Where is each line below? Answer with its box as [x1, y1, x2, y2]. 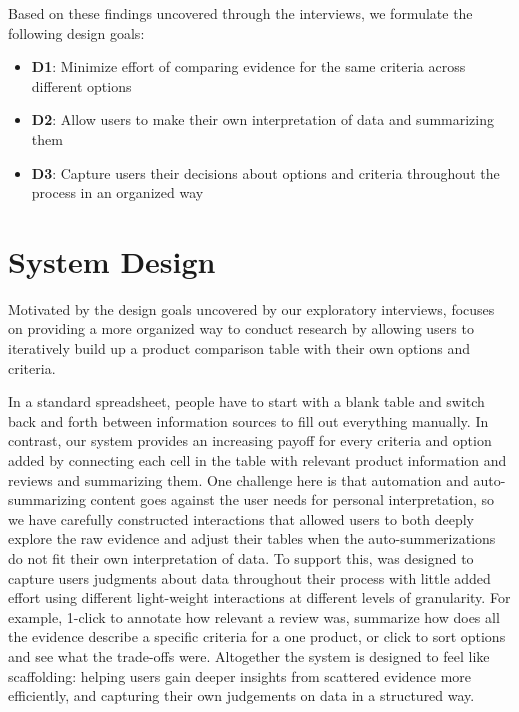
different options [31, 75, 132, 96]
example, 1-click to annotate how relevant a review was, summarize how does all [8, 606, 500, 627]
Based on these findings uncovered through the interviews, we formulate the [8, 3, 473, 23]
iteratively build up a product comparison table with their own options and [8, 338, 470, 359]
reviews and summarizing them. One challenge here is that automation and [8, 469, 469, 490]
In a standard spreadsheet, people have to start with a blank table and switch [8, 391, 485, 412]
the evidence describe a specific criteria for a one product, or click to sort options [8, 626, 506, 647]
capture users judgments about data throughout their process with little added [8, 567, 491, 588]
